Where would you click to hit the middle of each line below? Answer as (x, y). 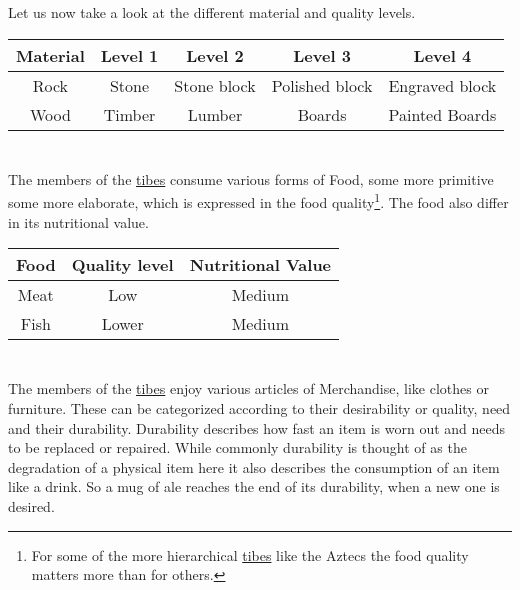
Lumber (215, 114)
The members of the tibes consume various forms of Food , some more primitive (251, 178)
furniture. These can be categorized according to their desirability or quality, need (259, 408)
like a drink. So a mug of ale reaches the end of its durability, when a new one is (254, 486)
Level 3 (322, 55)
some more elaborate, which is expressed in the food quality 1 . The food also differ (258, 201)
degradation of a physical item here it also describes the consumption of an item (254, 466)
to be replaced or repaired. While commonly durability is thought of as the (237, 447)
